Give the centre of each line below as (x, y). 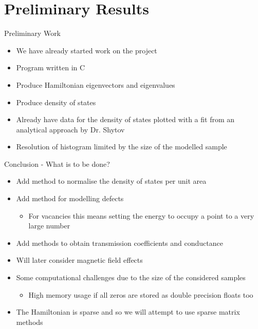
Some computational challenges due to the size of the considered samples (131, 277)
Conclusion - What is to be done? (57, 163)
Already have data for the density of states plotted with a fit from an (125, 119)
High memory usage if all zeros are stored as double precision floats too (141, 294)
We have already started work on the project (87, 50)
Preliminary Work (33, 33)
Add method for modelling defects (70, 198)
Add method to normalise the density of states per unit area (111, 181)
